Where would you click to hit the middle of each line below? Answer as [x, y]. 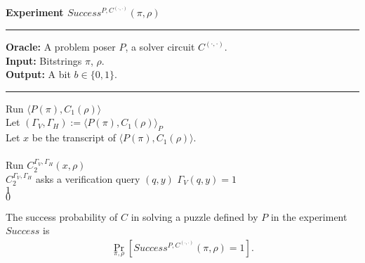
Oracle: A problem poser [61, 46]
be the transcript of [74, 137]
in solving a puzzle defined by [194, 216]
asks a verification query [88, 178]
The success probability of [62, 216]
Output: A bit [38, 74]
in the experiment [309, 216]
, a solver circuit [160, 46]
